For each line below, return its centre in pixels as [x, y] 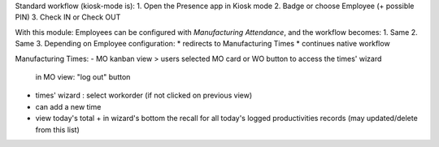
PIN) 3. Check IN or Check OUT [68, 17]
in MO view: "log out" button [83, 76]
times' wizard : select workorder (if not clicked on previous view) [144, 95]
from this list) [58, 129]
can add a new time [68, 106]
